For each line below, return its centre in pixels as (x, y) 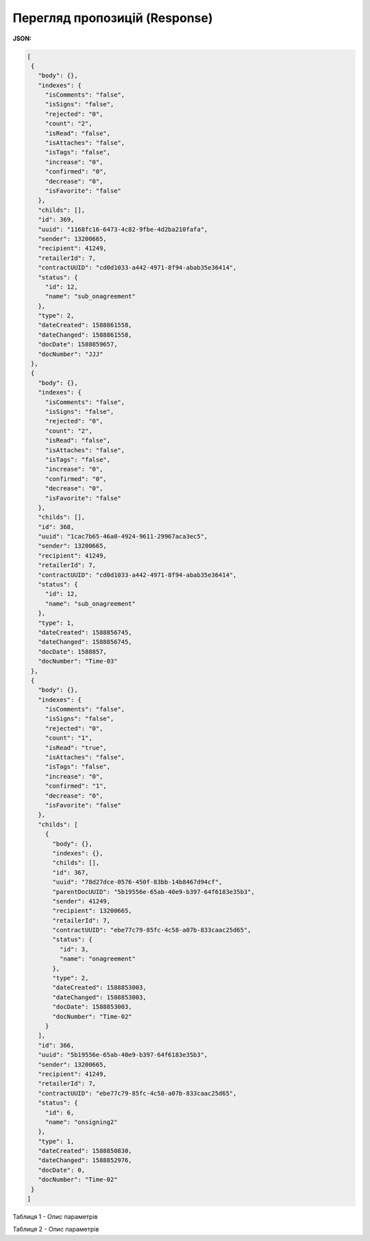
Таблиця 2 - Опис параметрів (56, 1229)
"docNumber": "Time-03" (78, 661)
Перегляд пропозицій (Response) (113, 18)
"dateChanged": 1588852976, (85, 1160)
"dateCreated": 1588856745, (85, 632)
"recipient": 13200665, (92, 911)
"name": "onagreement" (98, 959)
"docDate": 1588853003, (92, 1007)
